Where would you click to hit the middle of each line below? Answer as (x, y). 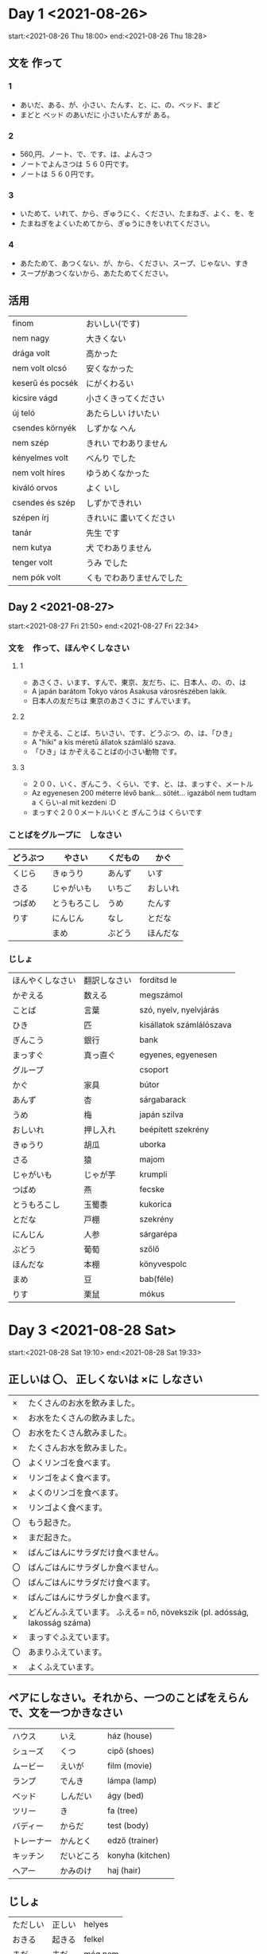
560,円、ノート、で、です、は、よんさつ (86, 154)
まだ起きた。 (52, 1537)
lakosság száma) (60, 1622)
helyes (96, 1925)
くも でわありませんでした (135, 578)
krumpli (153, 1174)
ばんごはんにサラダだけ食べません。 (96, 1552)
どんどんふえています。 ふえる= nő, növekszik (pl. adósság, (138, 1612)
